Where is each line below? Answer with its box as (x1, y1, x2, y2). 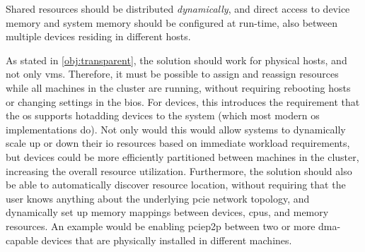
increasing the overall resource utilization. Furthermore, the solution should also (6, 163, 352, 178)
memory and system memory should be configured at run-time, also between (6, 15, 338, 30)
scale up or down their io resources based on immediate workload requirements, (6, 136, 350, 150)
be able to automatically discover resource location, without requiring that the (6, 177, 346, 192)
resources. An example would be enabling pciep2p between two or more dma (6, 218, 337, 233)
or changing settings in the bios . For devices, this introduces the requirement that (6, 94, 360, 109)
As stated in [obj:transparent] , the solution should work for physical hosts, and (6, 52, 347, 67)
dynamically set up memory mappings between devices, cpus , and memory (6, 205, 329, 220)
